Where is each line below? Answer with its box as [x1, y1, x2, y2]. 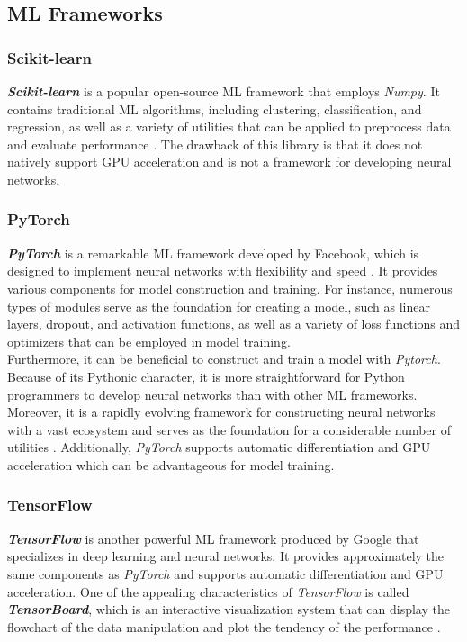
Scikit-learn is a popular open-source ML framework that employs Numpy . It [7, 82, 440, 100]
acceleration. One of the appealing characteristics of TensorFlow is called [7, 582, 409, 601]
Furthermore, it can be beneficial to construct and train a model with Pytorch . [7, 349, 441, 368]
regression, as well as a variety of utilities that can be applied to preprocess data [7, 117, 451, 136]
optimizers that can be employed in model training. [7, 331, 291, 350]
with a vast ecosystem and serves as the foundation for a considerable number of [7, 420, 451, 439]
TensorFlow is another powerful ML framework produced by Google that [7, 529, 419, 547]
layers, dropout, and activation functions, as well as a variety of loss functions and [7, 314, 461, 333]
